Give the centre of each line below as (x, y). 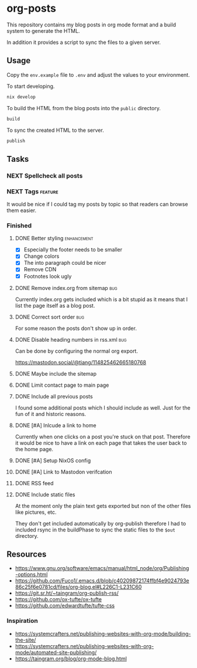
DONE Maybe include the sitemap (56, 373)
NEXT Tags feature (32, 191)
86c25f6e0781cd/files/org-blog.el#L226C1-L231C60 (78, 587)
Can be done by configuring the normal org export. (76, 351)
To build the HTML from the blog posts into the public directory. (84, 108)
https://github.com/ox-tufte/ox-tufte (58, 599)
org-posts (31, 8)
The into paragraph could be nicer (65, 263)
